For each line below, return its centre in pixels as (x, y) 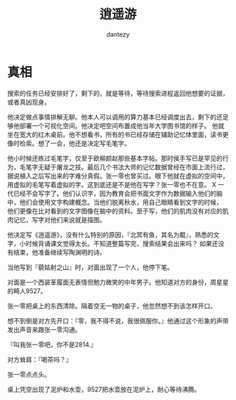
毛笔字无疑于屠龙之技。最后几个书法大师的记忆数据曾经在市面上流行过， (124, 167)
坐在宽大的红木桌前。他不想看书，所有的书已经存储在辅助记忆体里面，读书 (115, 134)
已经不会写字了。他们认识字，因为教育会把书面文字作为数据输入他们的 (114, 193)
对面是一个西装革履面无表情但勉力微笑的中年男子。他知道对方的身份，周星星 (118, 282)
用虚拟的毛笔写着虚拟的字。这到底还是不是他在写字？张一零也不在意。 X (112, 184)
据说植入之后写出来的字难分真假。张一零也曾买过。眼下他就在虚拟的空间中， (118, 176)
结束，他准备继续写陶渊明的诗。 (59, 252)
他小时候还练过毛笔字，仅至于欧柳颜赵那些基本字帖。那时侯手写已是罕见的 (115, 158)
